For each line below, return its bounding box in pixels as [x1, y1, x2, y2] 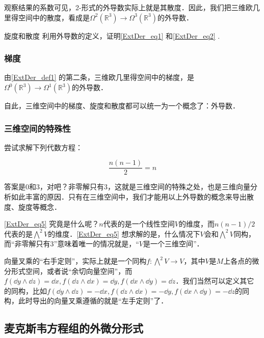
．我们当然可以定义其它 [175, 275, 254, 286]
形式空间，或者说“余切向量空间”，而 [11, 265, 133, 276]
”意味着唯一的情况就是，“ [54, 238, 139, 249]
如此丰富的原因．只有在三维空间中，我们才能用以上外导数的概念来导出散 [11, 191, 254, 202]
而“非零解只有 [4, 238, 50, 249]
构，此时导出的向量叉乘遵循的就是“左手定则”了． [4, 295, 168, 306]
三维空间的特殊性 [4, 122, 71, 134]
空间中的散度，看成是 [18, 12, 90, 22]
